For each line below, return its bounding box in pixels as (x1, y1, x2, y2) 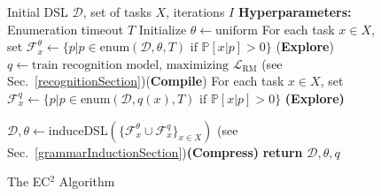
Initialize (138, 19, 187, 38)
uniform (215, 24, 258, 37)
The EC (7, 172, 51, 191)
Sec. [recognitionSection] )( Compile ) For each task (7, 72, 284, 90)
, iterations (166, 3, 225, 20)
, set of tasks (82, 3, 152, 20)
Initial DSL (7, 3, 68, 20)
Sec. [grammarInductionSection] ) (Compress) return (7, 142, 303, 161)
